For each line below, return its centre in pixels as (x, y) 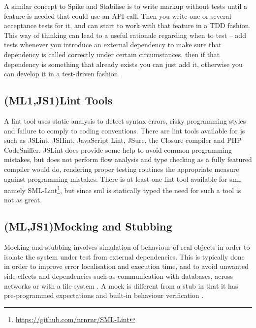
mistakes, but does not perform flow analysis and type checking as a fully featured (128, 159)
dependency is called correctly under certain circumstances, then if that (112, 54)
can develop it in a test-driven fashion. (62, 74)
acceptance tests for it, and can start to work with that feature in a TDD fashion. (128, 25)
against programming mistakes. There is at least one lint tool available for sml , (123, 179)
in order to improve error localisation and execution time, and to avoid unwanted (126, 266)
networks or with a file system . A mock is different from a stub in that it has (121, 285)
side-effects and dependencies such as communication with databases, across (118, 276)
